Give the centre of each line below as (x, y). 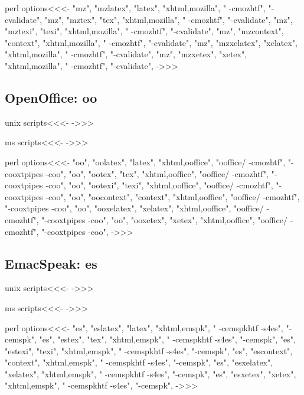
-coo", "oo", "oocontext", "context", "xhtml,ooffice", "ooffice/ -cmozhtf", (173, 196)
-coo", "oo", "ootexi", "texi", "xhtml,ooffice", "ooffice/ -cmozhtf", (159, 185)
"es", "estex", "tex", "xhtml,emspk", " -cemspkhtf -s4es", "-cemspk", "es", (167, 339)
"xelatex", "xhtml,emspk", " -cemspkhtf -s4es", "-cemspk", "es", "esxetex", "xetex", (151, 373)
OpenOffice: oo (51, 97)
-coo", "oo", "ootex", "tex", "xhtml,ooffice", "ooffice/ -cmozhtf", (157, 173)
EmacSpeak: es (51, 263)
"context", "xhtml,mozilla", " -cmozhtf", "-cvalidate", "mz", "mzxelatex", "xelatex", (151, 42)
